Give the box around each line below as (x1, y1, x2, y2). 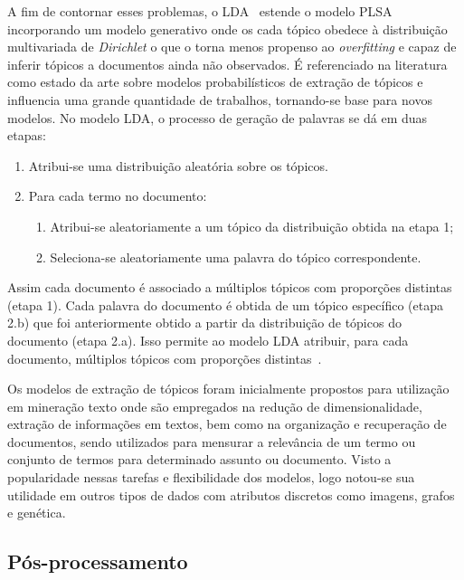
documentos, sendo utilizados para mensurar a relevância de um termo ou (7, 432, 416, 451)
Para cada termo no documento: (28, 186, 207, 205)
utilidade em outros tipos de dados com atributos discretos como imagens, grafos (7, 485, 455, 504)
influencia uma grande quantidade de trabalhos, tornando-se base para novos (7, 90, 432, 109)
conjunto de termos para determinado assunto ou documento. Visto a (7, 450, 392, 469)
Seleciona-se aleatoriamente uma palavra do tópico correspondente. (50, 247, 421, 266)
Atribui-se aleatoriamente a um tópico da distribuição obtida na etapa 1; (50, 216, 454, 235)
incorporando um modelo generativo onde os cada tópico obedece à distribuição (7, 19, 448, 38)
